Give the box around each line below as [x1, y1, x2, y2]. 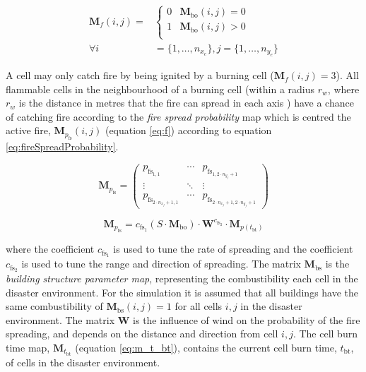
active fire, [6, 123, 51, 138]
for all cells [175, 299, 223, 313]
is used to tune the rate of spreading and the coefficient [113, 241, 353, 256]
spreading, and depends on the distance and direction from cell [6, 326, 278, 341]
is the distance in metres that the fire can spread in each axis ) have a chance [18, 95, 354, 110]
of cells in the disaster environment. [6, 355, 160, 370]
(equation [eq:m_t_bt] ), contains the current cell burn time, [75, 340, 337, 354]
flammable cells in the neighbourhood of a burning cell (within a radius [6, 81, 315, 96]
